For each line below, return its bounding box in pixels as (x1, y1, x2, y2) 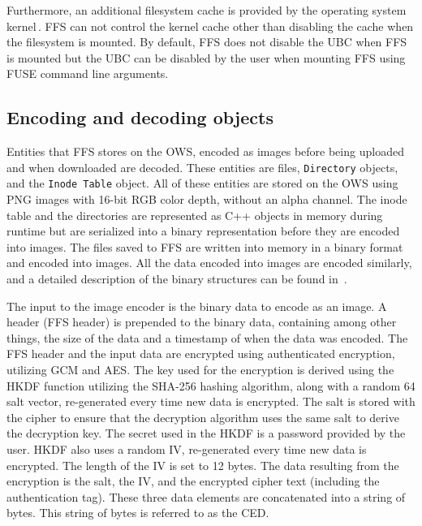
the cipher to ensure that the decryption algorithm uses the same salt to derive (6, 408, 399, 425)
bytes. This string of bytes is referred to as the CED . (6, 504, 269, 521)
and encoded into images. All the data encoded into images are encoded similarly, (6, 254, 412, 271)
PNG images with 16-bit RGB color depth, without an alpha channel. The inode (6, 191, 407, 208)
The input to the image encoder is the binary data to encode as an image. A (6, 297, 387, 314)
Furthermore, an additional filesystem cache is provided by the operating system (6, 2, 407, 18)
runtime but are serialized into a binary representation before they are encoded (6, 222, 400, 239)
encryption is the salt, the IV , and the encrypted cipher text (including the (6, 472, 380, 489)
